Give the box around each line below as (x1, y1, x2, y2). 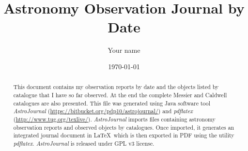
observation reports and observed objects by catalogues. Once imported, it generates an (13, 123, 234, 131)
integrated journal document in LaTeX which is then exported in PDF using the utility (13, 131, 234, 139)
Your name (108, 45, 140, 55)
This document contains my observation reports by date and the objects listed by (13, 83, 219, 91)
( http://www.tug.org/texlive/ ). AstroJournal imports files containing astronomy (13, 115, 216, 123)
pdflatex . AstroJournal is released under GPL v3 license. (13, 139, 155, 147)
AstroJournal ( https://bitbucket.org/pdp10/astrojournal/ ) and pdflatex (13, 107, 193, 115)
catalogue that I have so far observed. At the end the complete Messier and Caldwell (13, 91, 227, 99)
